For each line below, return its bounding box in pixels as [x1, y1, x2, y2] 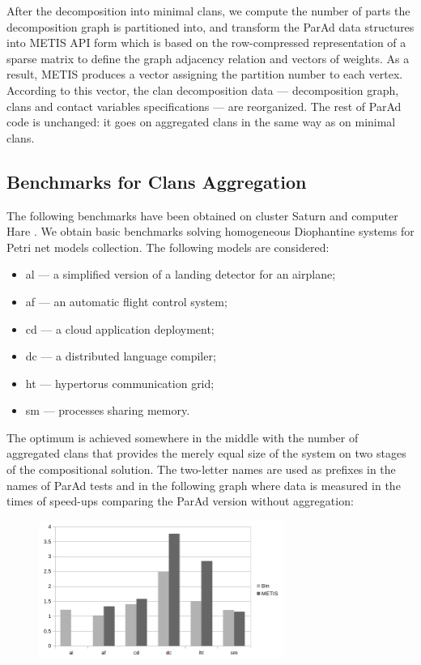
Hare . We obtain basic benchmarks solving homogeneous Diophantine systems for [6, 223, 415, 240]
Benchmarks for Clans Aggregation [6, 168, 307, 194]
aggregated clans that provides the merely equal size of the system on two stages [6, 445, 406, 462]
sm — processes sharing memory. [25, 402, 190, 419]
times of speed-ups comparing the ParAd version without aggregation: [6, 492, 354, 509]
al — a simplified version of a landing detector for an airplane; [25, 266, 336, 283]
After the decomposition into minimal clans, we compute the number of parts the [6, 2, 410, 19]
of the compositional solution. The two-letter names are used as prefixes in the [6, 461, 396, 478]
